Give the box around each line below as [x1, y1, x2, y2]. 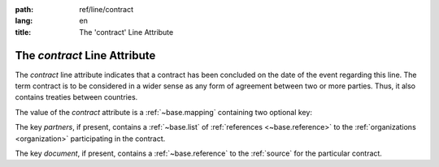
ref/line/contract [79, 5, 134, 14]
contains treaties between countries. [15, 92, 138, 102]
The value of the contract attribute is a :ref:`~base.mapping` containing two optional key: [15, 107, 313, 117]
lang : [15, 16, 33, 26]
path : [15, 5, 34, 14]
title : [15, 27, 32, 36]
